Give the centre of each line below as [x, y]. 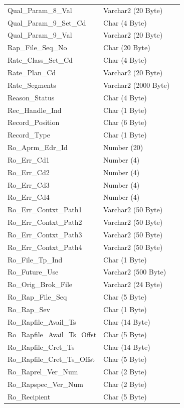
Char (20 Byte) [127, 47]
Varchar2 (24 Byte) [133, 284]
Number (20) [123, 147]
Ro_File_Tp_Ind [35, 259]
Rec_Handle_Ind [35, 110]
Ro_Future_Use [33, 272]
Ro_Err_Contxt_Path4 [45, 247]
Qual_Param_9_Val [40, 35]
